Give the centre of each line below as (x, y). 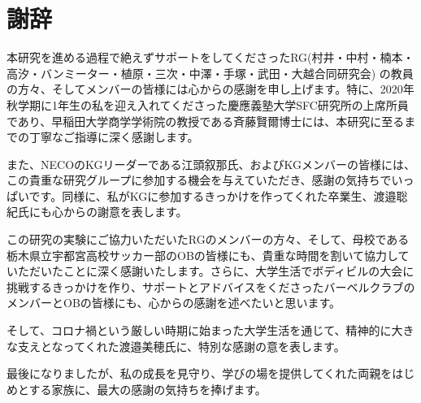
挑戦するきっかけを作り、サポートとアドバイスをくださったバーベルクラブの (211, 286)
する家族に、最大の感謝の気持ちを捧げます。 (148, 389)
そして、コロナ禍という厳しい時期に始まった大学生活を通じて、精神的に (199, 330)
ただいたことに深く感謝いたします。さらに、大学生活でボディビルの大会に (216, 271)
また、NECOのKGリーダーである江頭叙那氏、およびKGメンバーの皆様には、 (211, 164)
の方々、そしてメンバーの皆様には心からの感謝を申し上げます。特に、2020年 (210, 89)
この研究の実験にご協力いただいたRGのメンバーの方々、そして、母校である (208, 239)
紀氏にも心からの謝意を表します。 (97, 212)
